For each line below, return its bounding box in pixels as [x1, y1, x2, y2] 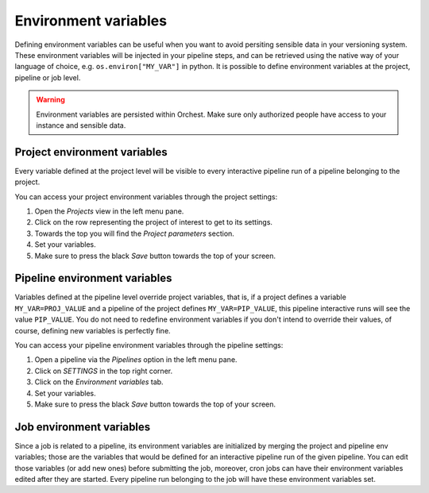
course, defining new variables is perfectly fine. [14, 325, 171, 335]
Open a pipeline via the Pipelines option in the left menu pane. [34, 355, 238, 364]
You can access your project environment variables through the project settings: [14, 191, 278, 202]
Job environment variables [14, 420, 151, 433]
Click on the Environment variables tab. [34, 377, 164, 387]
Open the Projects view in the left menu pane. [34, 206, 184, 216]
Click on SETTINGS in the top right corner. [34, 366, 173, 376]
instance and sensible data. [36, 120, 126, 130]
